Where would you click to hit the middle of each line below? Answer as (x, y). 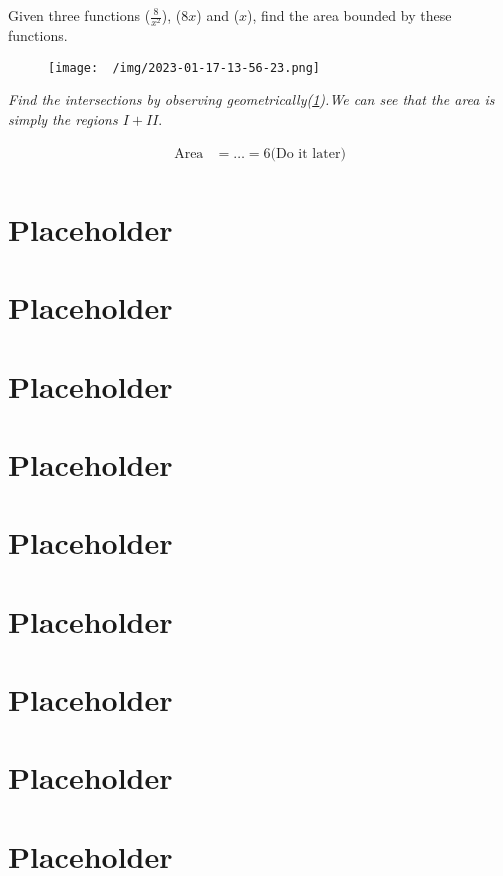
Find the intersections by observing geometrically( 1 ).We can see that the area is (251, 99)
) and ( (218, 15)
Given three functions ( (79, 15)
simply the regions (63, 118)
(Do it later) (308, 153)
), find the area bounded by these (349, 15)
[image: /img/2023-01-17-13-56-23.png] (184, 67)
